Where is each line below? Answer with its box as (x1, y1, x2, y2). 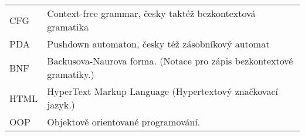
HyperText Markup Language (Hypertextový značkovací (47, 84, 278, 98)
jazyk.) (47, 98, 75, 111)
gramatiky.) (47, 67, 94, 81)
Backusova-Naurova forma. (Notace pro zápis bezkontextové (47, 54, 293, 67)
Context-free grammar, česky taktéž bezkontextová (47, 6, 256, 20)
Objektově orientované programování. (47, 115, 201, 128)
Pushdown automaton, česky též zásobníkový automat (47, 37, 270, 50)
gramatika (47, 20, 89, 33)
